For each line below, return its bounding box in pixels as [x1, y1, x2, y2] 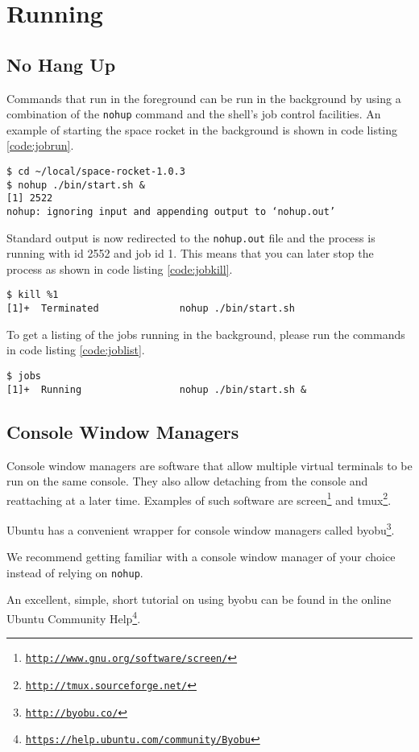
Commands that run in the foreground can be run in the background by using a [6, 89, 401, 106]
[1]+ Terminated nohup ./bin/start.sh [6, 303, 295, 315]
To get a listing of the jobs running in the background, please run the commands [6, 325, 405, 342]
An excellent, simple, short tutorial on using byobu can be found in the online [6, 591, 392, 608]
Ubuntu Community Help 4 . [6, 608, 141, 626]
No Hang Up [6, 52, 116, 76]
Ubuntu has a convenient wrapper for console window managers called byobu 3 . [6, 519, 395, 538]
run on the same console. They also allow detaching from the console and [6, 473, 368, 490]
